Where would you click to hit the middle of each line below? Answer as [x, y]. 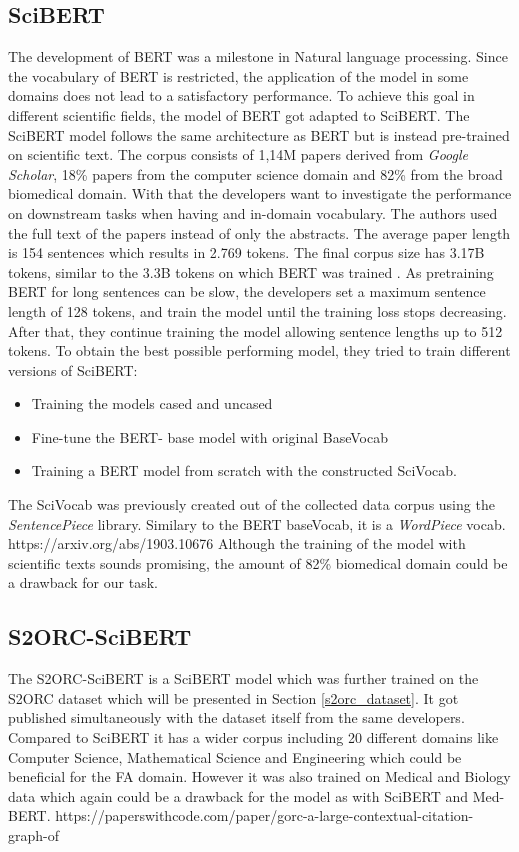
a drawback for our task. [83, 582]
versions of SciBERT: [73, 369]
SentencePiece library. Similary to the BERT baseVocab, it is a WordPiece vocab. [257, 523]
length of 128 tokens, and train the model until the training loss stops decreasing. [257, 310]
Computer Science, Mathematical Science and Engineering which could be [235, 756]
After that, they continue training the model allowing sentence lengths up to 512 [255, 330]
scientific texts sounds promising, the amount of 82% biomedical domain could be [258, 562]
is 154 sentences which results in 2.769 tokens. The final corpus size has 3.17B [246, 252]
